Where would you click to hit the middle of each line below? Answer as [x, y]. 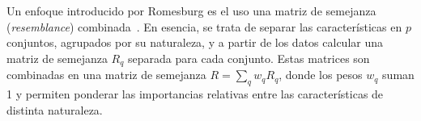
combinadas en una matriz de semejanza [106, 75]
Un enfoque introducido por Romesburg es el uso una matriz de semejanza [191, 10]
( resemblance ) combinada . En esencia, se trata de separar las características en [204, 26]
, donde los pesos [321, 75]
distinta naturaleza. [55, 109]
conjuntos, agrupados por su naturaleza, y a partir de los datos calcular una [195, 42]
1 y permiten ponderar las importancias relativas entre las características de [195, 94]
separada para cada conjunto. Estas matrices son [249, 58]
